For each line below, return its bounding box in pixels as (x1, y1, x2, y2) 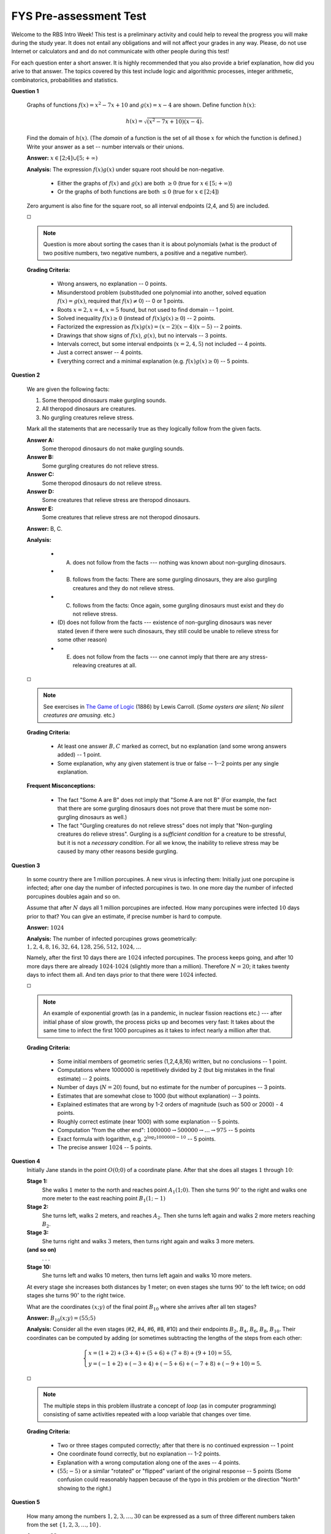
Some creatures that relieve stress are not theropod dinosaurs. (42, 514, 200, 521)
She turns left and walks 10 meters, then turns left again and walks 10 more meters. (42, 1272, 252, 1279)
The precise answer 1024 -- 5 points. (57, 1143, 153, 1150)
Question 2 (11, 371, 40, 379)
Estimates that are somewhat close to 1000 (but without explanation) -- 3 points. (57, 1092, 261, 1100)
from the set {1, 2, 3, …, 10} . (26, 1521, 101, 1528)
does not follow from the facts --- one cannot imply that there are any (72, 653, 249, 660)
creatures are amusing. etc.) (43, 712, 116, 719)
